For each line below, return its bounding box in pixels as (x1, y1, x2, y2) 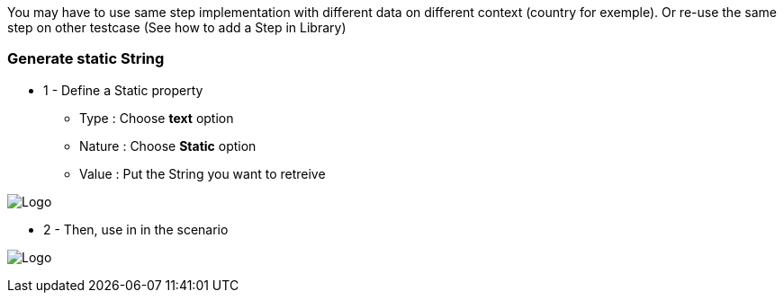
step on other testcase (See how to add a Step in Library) (7, 20, 347, 35)
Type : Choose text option (79, 110, 234, 126)
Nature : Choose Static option (79, 137, 257, 154)
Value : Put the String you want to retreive (79, 165, 326, 181)
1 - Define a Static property (43, 82, 203, 98)
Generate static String (7, 49, 165, 68)
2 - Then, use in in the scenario (43, 221, 229, 237)
